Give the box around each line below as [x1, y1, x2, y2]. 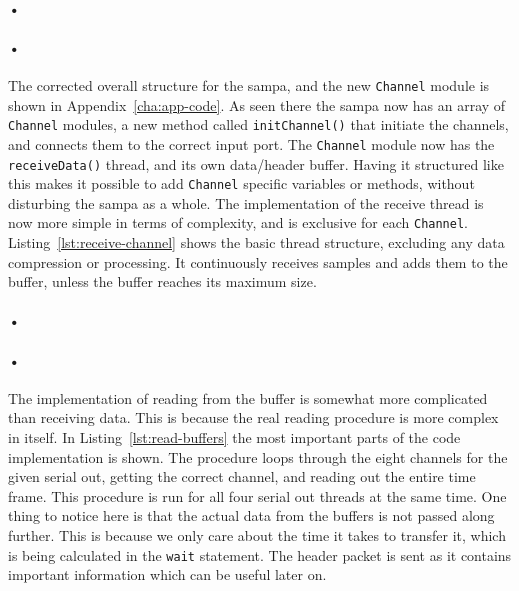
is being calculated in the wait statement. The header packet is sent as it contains [8, 544, 512, 565]
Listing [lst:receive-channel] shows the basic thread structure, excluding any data [8, 232, 505, 253]
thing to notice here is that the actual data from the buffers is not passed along [8, 505, 495, 526]
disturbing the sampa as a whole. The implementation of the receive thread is [8, 192, 484, 213]
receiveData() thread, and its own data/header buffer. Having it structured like [8, 153, 504, 174]
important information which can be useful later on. [8, 564, 327, 585]
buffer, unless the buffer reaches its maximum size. [8, 271, 317, 292]
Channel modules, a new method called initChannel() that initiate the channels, [8, 114, 509, 135]
